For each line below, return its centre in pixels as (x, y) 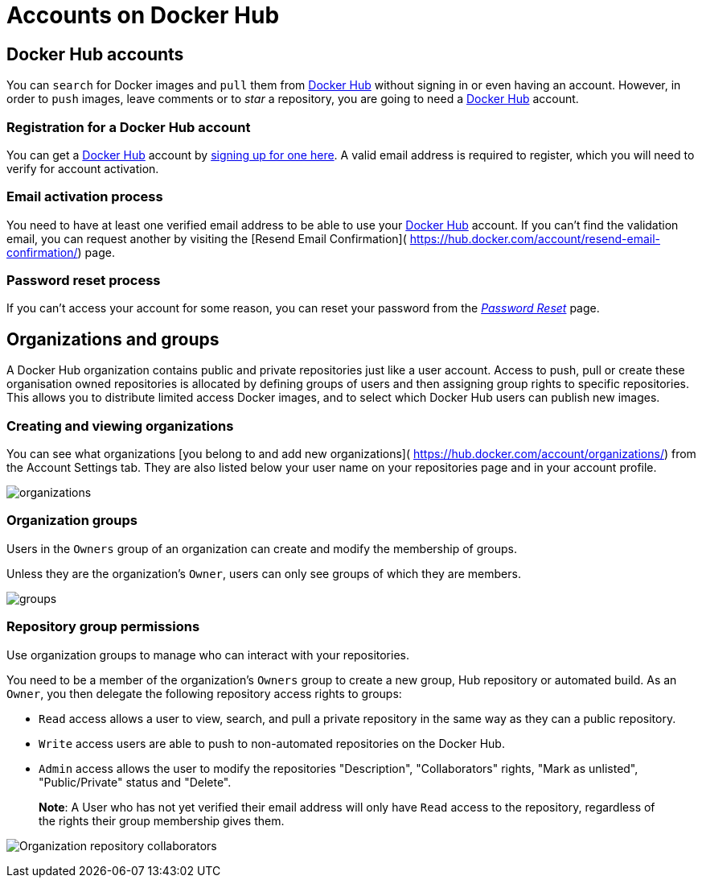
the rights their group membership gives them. (162, 820)
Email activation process (85, 197)
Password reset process (84, 281)
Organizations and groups (113, 339)
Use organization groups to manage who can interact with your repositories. (208, 655)
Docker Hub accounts (95, 54)
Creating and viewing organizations (120, 425)
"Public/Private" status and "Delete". (135, 782)
